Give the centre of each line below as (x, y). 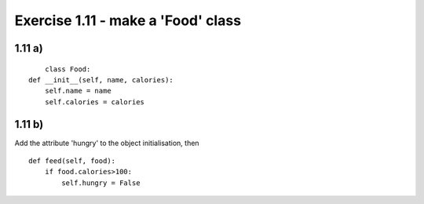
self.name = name (78, 91)
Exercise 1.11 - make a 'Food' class (128, 20)
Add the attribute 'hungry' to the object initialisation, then (107, 143)
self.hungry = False (101, 183)
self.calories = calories (95, 102)
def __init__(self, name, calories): (101, 80)
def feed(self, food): (72, 161)
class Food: (68, 69)
